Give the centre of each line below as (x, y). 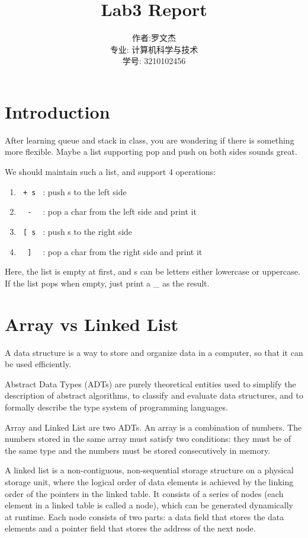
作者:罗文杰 (154, 38)
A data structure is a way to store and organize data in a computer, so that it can (154, 352)
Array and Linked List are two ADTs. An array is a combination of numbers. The (153, 427)
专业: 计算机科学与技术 (154, 49)
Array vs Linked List (92, 324)
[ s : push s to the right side (78, 231)
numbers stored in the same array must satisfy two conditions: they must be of (148, 439)
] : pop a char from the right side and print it (115, 251)
